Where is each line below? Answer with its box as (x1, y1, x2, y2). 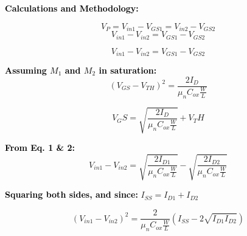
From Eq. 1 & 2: (5, 141, 75, 154)
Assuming (5, 63, 47, 76)
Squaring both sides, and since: (5, 188, 138, 201)
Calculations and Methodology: (5, 2, 139, 14)
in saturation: (99, 63, 157, 76)
